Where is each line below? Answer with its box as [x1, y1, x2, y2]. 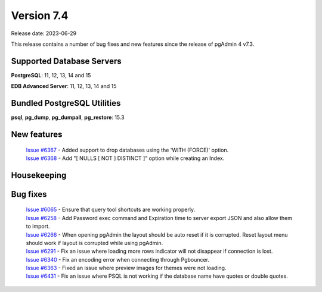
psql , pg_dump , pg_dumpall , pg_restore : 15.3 [11, 114, 125, 121]
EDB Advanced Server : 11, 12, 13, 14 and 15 [11, 83, 117, 90]
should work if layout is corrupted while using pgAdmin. [26, 239, 163, 246]
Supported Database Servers [11, 56, 122, 66]
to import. [26, 223, 50, 230]
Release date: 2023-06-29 [11, 30, 77, 37]
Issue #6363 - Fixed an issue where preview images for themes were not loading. [26, 265, 227, 272]
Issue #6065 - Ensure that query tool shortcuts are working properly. [26, 206, 196, 213]
